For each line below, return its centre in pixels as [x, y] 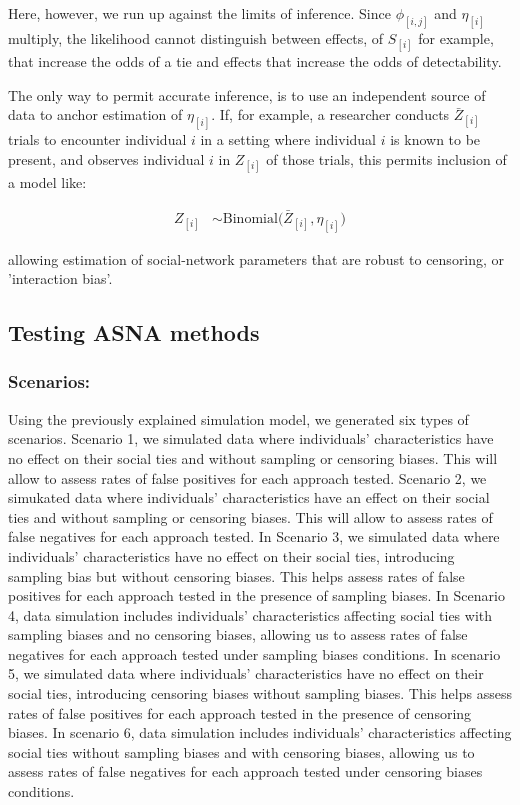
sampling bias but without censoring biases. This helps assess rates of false [236, 575]
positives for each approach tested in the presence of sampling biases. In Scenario [256, 595]
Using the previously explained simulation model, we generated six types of [238, 418]
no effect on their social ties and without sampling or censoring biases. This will [253, 457]
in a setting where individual [288, 139]
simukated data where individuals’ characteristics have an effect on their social [249, 497]
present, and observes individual [106, 158]
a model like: [47, 181]
